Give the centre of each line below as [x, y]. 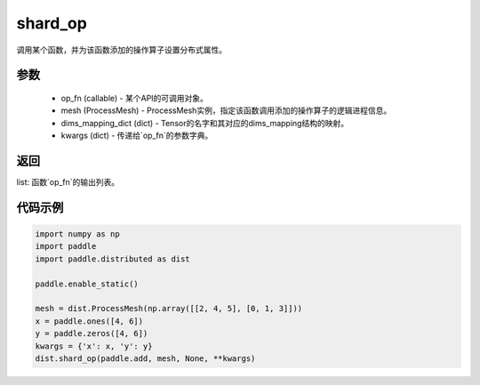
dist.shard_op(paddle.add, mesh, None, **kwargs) [145, 358]
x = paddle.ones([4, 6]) [89, 321]
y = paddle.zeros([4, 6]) [92, 334]
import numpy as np [77, 234]
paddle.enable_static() [87, 284]
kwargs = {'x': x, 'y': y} [94, 346]
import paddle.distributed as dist [112, 259]
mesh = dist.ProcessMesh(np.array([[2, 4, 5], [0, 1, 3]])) [169, 309]
